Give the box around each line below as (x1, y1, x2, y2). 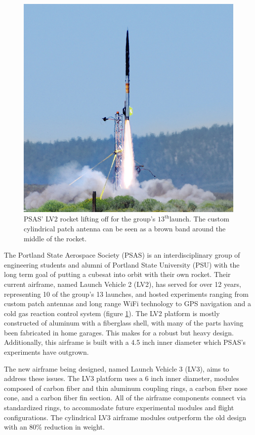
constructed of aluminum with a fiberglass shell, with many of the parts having (4, 318, 244, 328)
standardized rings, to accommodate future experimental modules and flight (4, 402, 234, 413)
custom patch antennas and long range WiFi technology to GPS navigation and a (4, 298, 252, 309)
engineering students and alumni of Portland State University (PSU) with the (4, 259, 240, 270)
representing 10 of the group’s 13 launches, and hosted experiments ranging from (4, 288, 249, 299)
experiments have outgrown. (4, 347, 89, 357)
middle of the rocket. (24, 233, 87, 243)
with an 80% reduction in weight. (4, 422, 105, 432)
